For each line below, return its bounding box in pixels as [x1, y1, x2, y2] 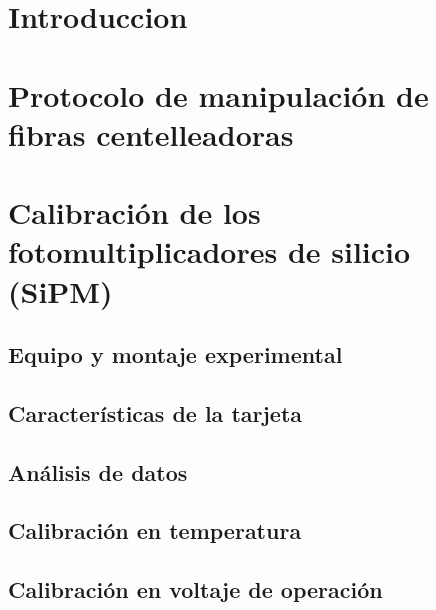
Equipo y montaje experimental [8, 339, 343, 370]
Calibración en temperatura [8, 515, 302, 546]
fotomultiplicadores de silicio [8, 231, 411, 272]
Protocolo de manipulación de [8, 74, 429, 115]
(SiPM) [8, 270, 113, 311]
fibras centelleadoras [8, 113, 294, 154]
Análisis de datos [8, 456, 188, 487]
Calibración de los [8, 192, 261, 233]
